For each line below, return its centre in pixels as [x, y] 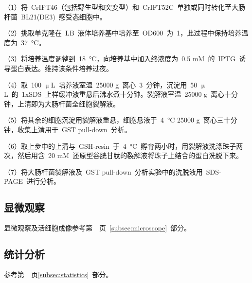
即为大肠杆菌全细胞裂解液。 [75, 103]
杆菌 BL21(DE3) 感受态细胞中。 [55, 16]
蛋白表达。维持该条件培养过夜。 [62, 68]
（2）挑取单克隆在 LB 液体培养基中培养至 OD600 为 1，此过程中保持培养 [123, 33]
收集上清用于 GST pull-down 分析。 [74, 129]
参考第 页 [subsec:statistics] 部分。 [58, 274]
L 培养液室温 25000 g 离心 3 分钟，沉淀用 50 [124, 84]
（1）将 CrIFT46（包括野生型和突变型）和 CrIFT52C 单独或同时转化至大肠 [125, 7]
